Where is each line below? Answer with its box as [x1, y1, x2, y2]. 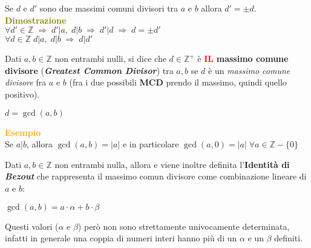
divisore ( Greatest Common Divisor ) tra [5, 64, 174, 76]
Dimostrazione [5, 13, 67, 26]
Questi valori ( [5, 220, 59, 232]
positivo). [5, 87, 40, 100]
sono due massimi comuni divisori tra [39, 2, 178, 14]
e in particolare [122, 138, 179, 150]
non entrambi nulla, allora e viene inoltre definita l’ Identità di [54, 158, 290, 170]
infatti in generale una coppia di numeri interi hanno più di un [5, 232, 237, 244]
